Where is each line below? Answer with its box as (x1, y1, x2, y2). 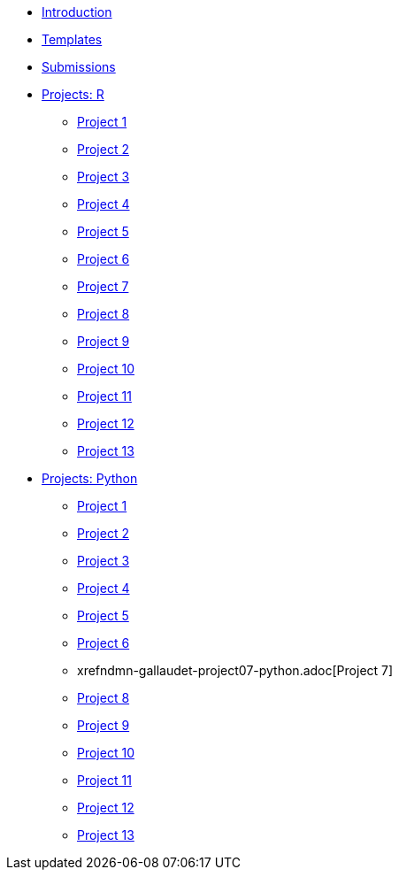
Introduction (42, 4, 112, 19)
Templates (42, 32, 103, 47)
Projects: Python (42, 471, 138, 486)
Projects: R (42, 87, 104, 102)
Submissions (42, 59, 116, 74)
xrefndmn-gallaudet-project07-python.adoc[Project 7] (77, 663, 394, 678)
